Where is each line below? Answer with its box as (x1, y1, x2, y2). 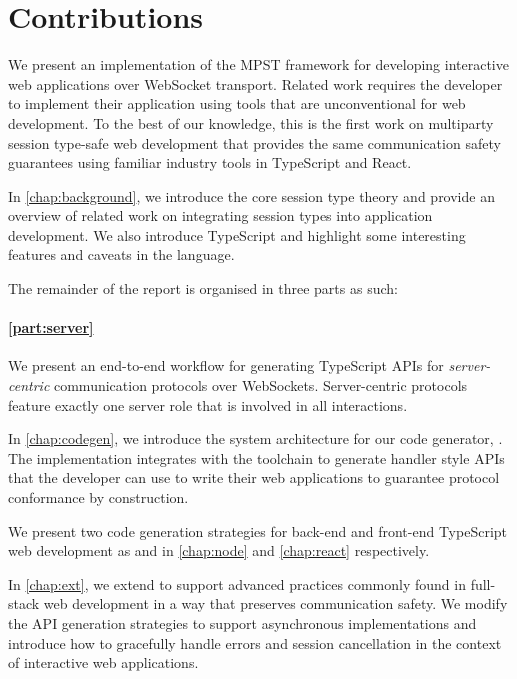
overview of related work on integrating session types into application (8, 205, 433, 226)
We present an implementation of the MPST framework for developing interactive (8, 54, 509, 75)
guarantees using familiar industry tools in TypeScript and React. (8, 152, 412, 173)
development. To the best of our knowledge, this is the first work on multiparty (8, 112, 494, 133)
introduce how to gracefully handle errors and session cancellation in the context (8, 632, 502, 653)
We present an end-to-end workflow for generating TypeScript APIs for (8, 355, 444, 376)
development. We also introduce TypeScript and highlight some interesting (8, 224, 466, 245)
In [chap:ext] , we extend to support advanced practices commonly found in (8, 573, 466, 594)
